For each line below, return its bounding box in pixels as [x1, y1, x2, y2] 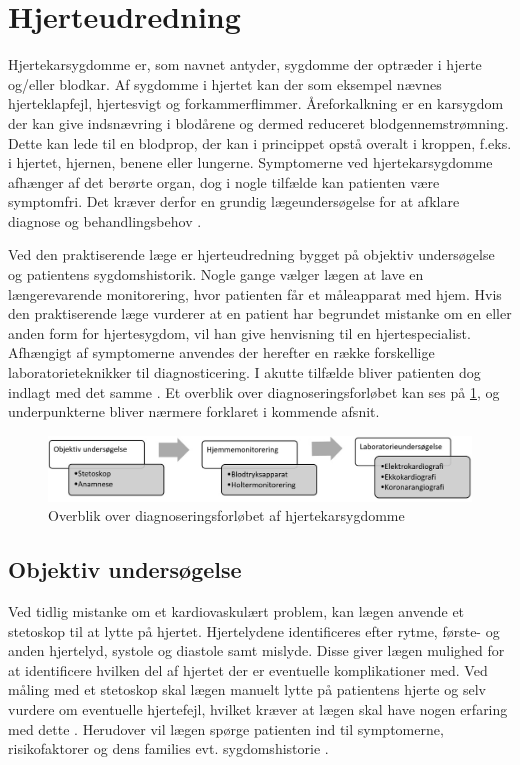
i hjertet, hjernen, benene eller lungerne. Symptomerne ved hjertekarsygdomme [8, 152, 493, 173]
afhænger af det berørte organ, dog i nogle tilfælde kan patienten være [8, 171, 440, 192]
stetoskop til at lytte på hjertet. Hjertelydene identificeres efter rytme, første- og [8, 620, 500, 641]
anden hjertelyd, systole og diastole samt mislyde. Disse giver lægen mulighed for [8, 640, 505, 661]
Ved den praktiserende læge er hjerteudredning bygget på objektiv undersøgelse [8, 244, 495, 265]
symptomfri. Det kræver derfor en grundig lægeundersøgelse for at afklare [8, 191, 460, 212]
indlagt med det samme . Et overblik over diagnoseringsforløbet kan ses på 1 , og [8, 381, 500, 402]
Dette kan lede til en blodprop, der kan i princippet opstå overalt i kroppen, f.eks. [8, 132, 512, 153]
